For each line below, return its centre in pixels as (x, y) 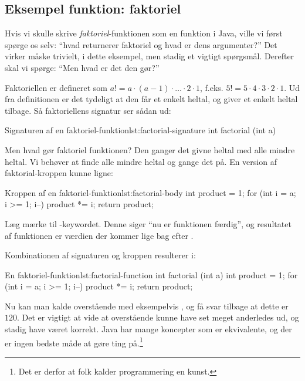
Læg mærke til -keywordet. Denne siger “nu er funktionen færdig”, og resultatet (148, 223)
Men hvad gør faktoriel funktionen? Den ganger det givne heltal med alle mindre (150, 149)
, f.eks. (212, 87)
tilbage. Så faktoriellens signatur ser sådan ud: (88, 110)
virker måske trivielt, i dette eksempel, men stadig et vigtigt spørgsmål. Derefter (150, 56)
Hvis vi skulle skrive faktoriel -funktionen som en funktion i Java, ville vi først (144, 33)
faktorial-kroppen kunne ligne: (59, 173)
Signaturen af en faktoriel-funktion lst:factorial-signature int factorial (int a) (140, 130)
